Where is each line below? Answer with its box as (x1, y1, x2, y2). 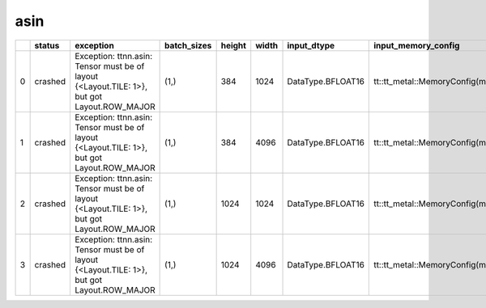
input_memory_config (373, 40, 460, 51)
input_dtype (287, 40, 335, 51)
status (34, 40, 60, 51)
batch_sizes (164, 40, 212, 51)
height (220, 40, 247, 51)
